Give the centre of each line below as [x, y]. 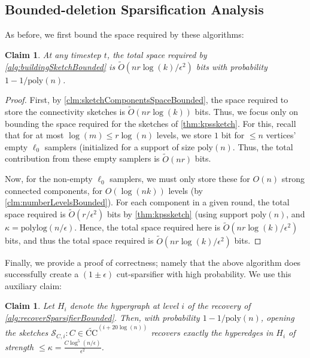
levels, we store [184, 135]
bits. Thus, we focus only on [247, 112]
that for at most [34, 135]
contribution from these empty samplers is [82, 158]
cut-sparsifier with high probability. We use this [204, 274]
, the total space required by [157, 54]
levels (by [186, 190]
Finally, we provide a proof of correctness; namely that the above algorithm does [153, 262]
